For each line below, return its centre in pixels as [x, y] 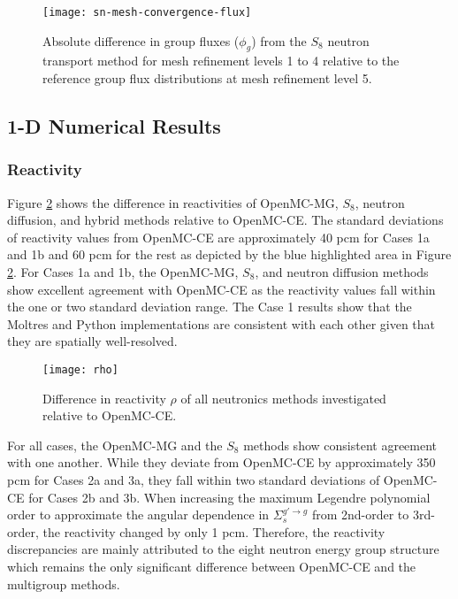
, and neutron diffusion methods [342, 272]
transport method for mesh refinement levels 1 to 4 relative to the [221, 61]
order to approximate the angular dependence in [138, 515]
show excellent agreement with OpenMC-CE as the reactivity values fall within [221, 289]
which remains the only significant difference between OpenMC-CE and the [212, 566]
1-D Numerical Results [114, 126]
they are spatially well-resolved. [92, 341]
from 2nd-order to [360, 515]
